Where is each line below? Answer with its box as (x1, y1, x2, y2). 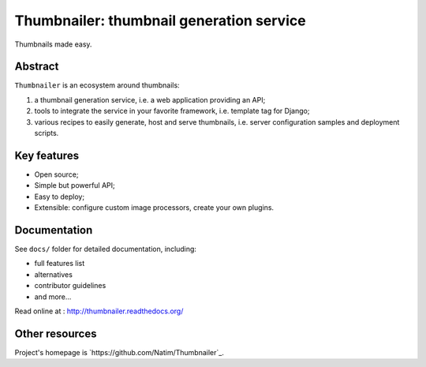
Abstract (14, 60, 59, 73)
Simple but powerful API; (34, 181, 116, 190)
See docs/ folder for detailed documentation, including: (14, 245, 197, 253)
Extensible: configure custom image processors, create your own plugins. (34, 203, 275, 212)
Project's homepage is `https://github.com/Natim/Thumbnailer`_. (14, 347, 224, 357)
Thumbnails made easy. (14, 39, 92, 49)
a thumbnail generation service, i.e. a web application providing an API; (34, 95, 266, 104)
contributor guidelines (34, 281, 106, 290)
